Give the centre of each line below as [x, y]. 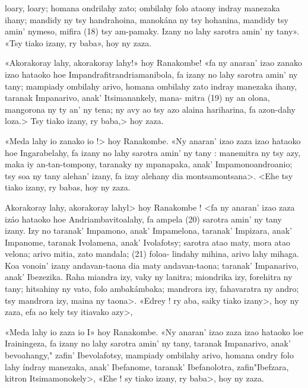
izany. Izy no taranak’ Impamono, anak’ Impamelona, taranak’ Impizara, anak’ [148, 230]
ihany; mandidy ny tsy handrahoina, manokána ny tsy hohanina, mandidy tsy [147, 19]
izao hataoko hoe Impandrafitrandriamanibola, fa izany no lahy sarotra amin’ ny [151, 74]
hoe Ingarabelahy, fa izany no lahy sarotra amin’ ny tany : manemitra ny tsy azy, [153, 152]
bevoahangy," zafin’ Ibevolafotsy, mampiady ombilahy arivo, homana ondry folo [149, 355]
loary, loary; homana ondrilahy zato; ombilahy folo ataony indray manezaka [142, 8]
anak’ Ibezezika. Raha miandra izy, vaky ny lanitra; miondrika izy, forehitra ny [149, 277]
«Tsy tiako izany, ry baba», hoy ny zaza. [78, 42]
